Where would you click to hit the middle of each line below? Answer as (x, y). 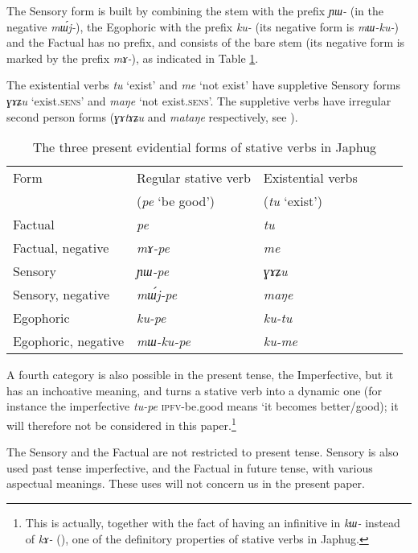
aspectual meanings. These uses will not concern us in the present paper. (186, 483)
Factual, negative (61, 248)
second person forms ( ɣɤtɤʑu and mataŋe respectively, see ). (152, 116)
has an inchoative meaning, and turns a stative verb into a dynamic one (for (195, 390)
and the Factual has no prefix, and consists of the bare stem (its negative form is (206, 42)
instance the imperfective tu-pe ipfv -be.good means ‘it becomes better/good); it (203, 406)
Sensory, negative (61, 295)
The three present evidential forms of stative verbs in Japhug (205, 147)
